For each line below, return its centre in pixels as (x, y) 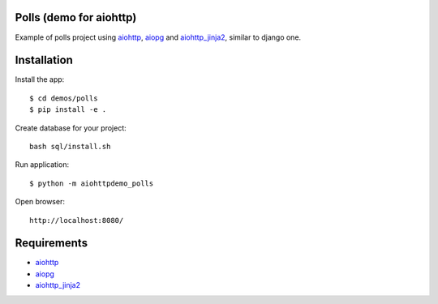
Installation (44, 60)
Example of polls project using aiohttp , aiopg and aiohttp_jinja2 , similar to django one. (158, 37)
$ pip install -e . (68, 110)
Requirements (52, 243)
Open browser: (40, 202)
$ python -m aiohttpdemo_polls (92, 183)
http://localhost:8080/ (77, 220)
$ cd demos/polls (64, 98)
